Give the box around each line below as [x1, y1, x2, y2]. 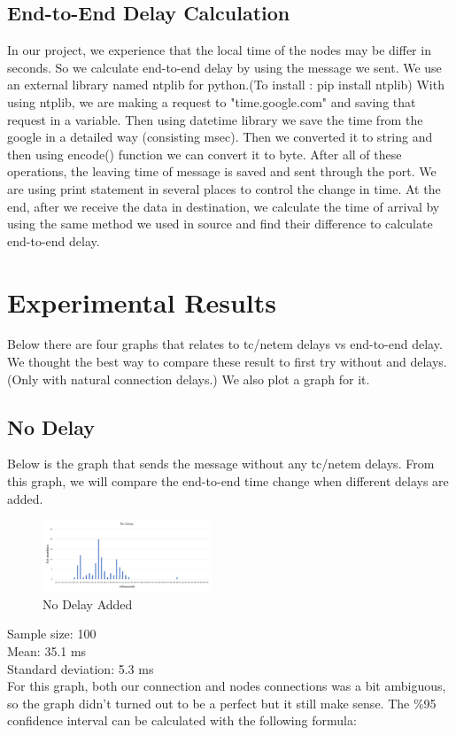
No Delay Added [43, 594, 133, 613]
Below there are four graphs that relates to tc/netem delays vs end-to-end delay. [7, 335, 443, 353]
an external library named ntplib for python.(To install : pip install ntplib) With [7, 75, 444, 94]
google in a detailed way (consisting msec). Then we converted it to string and [7, 128, 433, 146]
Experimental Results [7, 283, 276, 320]
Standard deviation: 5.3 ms [7, 659, 154, 677]
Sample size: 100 [7, 624, 97, 643]
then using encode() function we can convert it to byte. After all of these [7, 144, 402, 163]
